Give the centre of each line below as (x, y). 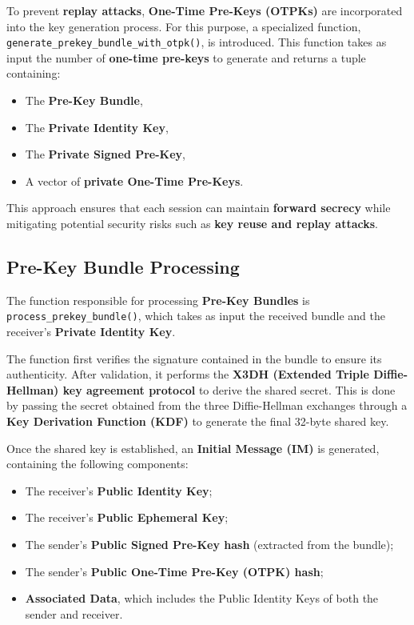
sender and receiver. (74, 613)
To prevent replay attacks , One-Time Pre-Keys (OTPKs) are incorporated (205, 10)
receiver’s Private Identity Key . (91, 332)
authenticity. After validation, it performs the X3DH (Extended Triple (188, 374)
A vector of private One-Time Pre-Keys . (134, 180)
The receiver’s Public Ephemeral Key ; (127, 517)
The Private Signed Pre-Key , (105, 154)
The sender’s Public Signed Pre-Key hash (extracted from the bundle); (209, 544)
